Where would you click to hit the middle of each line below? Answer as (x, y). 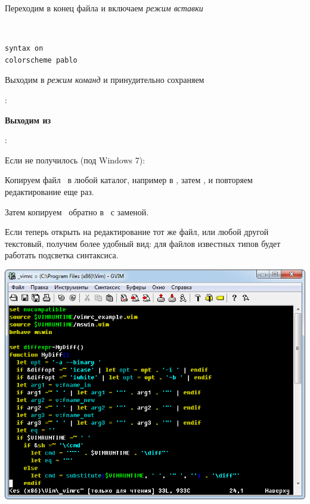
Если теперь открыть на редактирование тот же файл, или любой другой (137, 232)
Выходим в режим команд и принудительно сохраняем (105, 80)
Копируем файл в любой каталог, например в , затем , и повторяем (129, 180)
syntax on (24, 49)
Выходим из (28, 120)
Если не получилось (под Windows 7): (75, 160)
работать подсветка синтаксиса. (62, 255)
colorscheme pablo (41, 60)
